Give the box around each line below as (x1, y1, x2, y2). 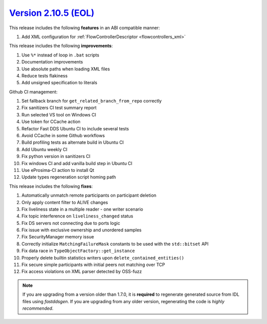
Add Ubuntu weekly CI (21, 146, 68, 152)
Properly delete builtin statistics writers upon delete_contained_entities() (21, 255, 184, 261)
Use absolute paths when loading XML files (21, 66, 110, 72)
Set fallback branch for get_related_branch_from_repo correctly (21, 98, 162, 104)
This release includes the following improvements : (9, 43, 113, 49)
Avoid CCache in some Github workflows (21, 133, 105, 139)
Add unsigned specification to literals (21, 80, 97, 86)
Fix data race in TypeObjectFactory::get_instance (21, 248, 135, 254)
